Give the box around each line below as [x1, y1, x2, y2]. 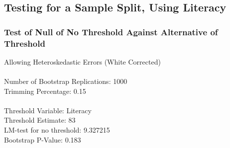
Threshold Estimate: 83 [4, 115, 76, 125]
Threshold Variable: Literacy [4, 105, 92, 115]
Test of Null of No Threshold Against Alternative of [4, 25, 218, 38]
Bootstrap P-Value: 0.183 [4, 134, 81, 145]
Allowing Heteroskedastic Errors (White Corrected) [4, 56, 161, 67]
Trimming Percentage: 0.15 [4, 85, 86, 96]
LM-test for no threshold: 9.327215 [4, 125, 110, 135]
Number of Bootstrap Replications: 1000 [4, 76, 127, 86]
